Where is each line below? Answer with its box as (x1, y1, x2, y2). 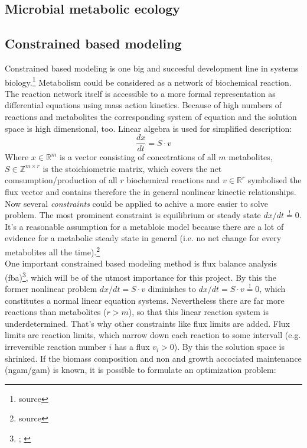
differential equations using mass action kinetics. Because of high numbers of (5, 99, 282, 111)
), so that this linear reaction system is (128, 306, 269, 318)
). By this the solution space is (174, 340, 285, 353)
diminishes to (148, 283, 196, 295)
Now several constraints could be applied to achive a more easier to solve (5, 197, 268, 209)
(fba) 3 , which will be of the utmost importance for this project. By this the (5, 269, 276, 283)
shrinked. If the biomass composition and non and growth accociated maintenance (5, 352, 302, 364)
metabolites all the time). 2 (5, 244, 100, 258)
